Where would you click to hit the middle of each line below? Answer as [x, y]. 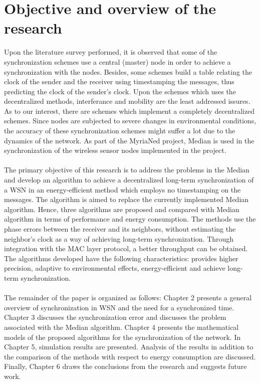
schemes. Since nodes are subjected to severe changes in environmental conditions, [130, 121]
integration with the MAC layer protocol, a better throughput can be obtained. [126, 248]
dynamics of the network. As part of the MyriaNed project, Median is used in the [129, 140]
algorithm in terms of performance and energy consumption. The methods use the [130, 219]
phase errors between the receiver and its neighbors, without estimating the [120, 229]
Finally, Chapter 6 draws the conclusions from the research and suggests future [125, 366]
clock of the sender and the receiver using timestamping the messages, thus [119, 81]
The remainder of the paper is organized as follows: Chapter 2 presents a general [128, 298]
